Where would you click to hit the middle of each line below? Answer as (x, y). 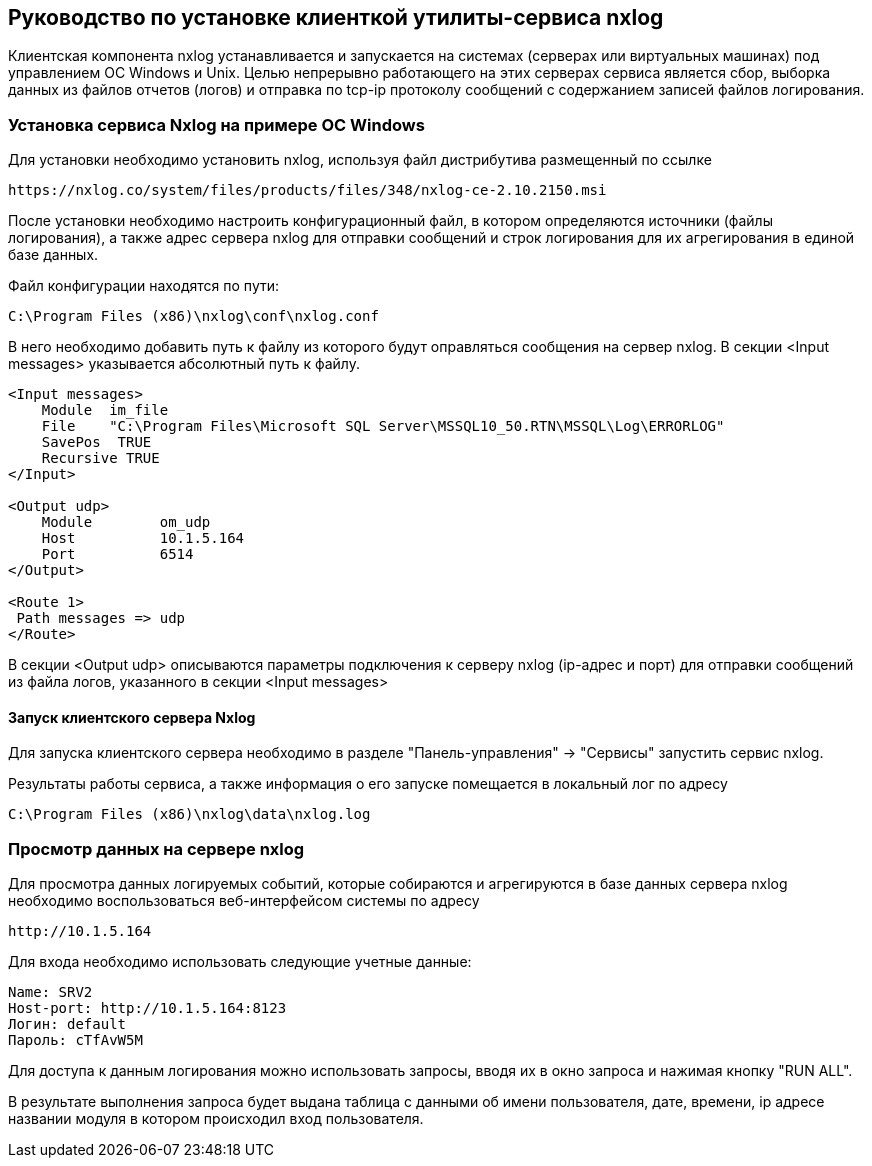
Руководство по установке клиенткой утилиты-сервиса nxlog (336, 17)
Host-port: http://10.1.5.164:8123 (147, 1008)
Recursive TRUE (100, 458)
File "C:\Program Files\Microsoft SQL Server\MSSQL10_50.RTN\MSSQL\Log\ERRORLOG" (383, 426)
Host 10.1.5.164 (143, 538)
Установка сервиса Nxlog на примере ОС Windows (216, 124)
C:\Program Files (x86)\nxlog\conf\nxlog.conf (193, 316)
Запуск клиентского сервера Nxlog (132, 717)
